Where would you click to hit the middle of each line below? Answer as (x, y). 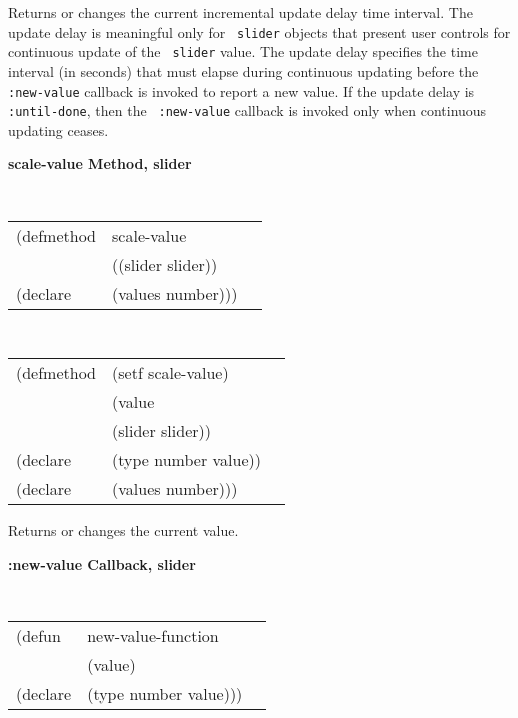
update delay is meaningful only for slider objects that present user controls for (259, 31)
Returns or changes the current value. (123, 530)
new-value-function (153, 636)
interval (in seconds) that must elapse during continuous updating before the (243, 70)
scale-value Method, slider (100, 163)
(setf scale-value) (170, 373)
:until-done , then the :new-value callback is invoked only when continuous (247, 110)
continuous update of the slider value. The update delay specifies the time (243, 51)
